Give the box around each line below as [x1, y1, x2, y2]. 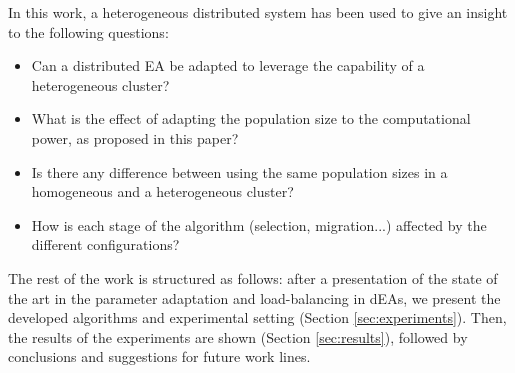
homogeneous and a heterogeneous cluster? [31, 181, 294, 202]
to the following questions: [8, 21, 169, 42]
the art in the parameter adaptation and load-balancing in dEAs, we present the [8, 287, 501, 308]
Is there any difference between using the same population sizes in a [31, 161, 448, 182]
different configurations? [31, 234, 180, 255]
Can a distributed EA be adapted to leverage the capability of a [31, 55, 425, 76]
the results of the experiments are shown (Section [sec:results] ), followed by [8, 326, 468, 347]
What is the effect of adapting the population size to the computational [31, 108, 471, 129]
